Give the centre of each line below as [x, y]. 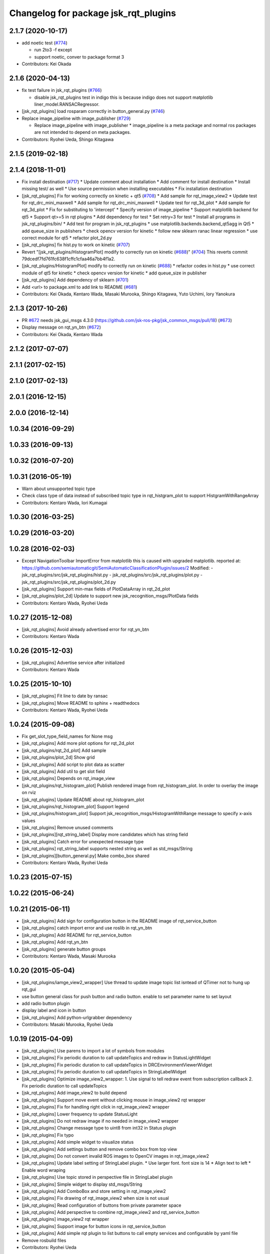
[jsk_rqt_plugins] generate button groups [64, 949]
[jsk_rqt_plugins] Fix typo [48, 1135]
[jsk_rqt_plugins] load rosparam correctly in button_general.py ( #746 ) [93, 111]
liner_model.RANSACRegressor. [67, 104]
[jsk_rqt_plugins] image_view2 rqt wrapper [65, 1219]
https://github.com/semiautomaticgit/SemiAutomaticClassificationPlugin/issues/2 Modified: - [117, 568]
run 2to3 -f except [53, 50]
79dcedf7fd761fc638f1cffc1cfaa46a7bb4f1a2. [68, 259]
